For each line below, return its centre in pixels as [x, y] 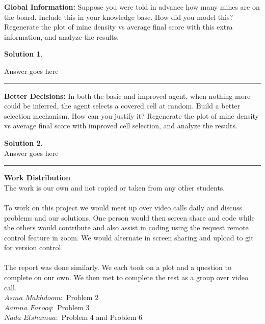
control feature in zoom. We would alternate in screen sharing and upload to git [129, 237]
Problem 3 [73, 307]
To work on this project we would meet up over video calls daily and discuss [123, 207]
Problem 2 [82, 297]
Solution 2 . [23, 142]
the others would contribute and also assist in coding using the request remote [126, 227]
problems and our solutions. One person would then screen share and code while [129, 217]
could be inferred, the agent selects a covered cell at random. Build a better [122, 106]
